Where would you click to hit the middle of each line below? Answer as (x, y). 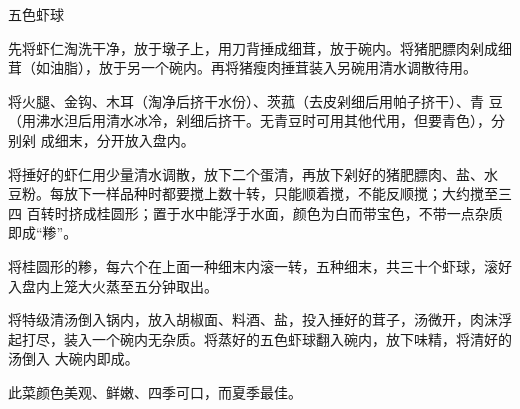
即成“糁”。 (43, 232)
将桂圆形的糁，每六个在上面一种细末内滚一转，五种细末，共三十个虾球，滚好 (260, 265)
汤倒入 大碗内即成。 (73, 358)
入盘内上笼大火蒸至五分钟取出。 (113, 285)
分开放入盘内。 (145, 139)
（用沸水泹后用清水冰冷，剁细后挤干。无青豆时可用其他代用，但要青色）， (249, 120)
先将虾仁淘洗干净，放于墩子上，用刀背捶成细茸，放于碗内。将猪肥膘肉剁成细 (260, 47)
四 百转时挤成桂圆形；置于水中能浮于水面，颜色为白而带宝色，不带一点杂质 (255, 212)
